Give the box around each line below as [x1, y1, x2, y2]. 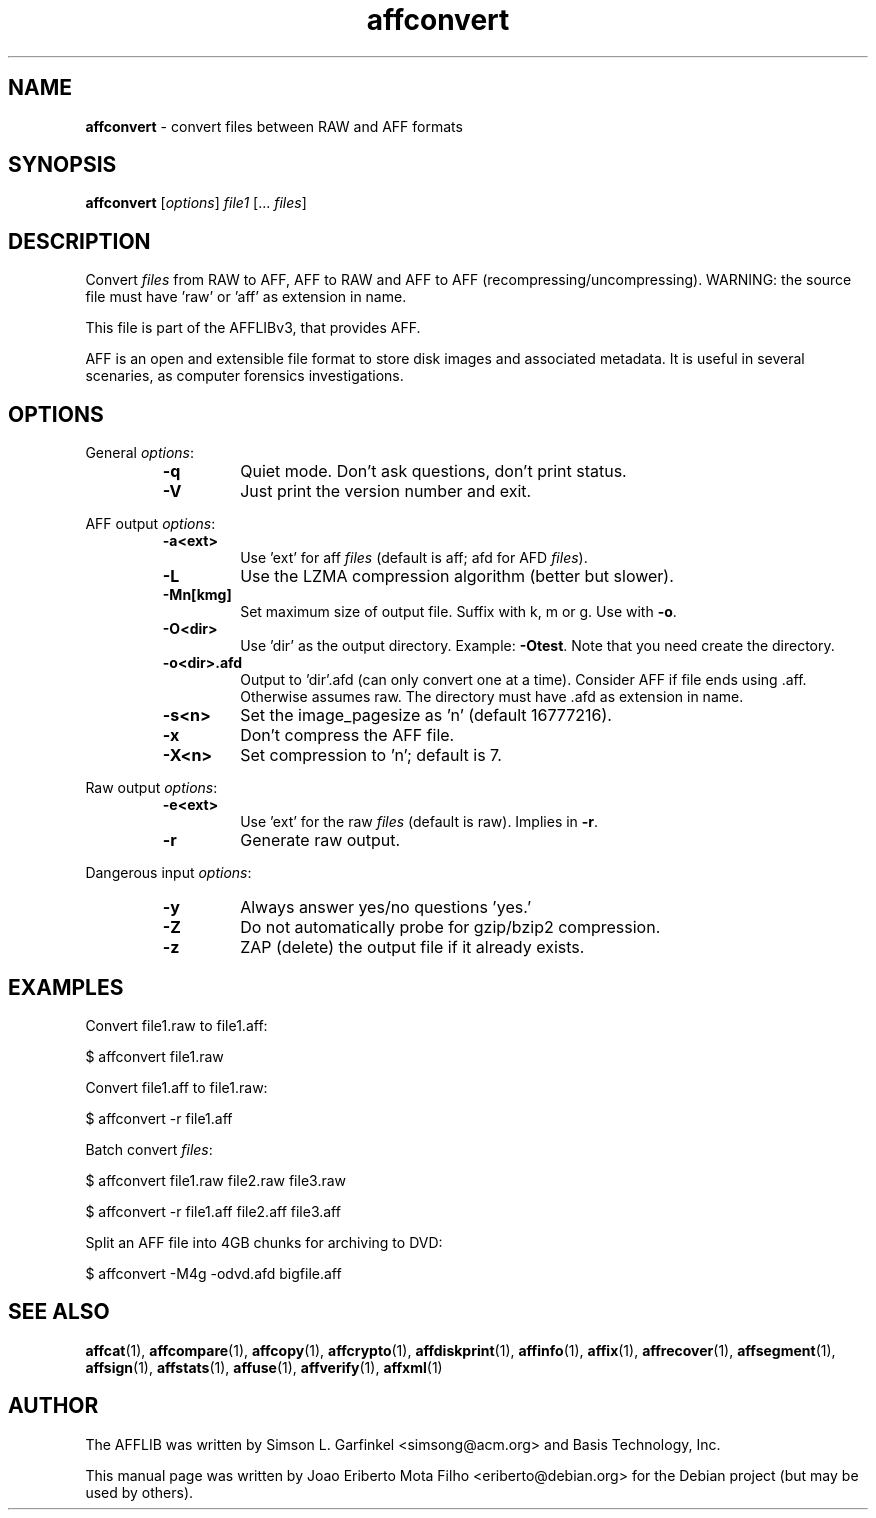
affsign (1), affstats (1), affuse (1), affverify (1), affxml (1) [85, 1358, 443, 1376]
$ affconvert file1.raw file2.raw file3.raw [85, 1171, 347, 1189]
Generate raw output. [240, 830, 401, 851]
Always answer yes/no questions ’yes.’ [240, 897, 532, 918]
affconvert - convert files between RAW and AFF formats [85, 117, 463, 135]
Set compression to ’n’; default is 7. [240, 745, 502, 766]
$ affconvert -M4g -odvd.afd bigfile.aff [85, 1264, 342, 1282]
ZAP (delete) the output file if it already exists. [240, 937, 585, 958]
